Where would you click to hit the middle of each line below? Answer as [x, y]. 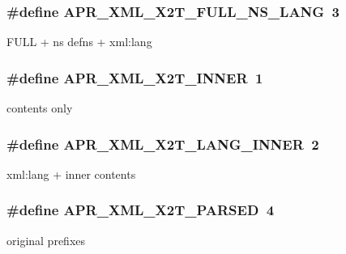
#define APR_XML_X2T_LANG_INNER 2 [163, 144]
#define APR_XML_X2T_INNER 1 [135, 77]
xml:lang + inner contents [71, 174]
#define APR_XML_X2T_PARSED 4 [141, 210]
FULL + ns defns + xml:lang [79, 42]
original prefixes [46, 240]
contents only [40, 108]
